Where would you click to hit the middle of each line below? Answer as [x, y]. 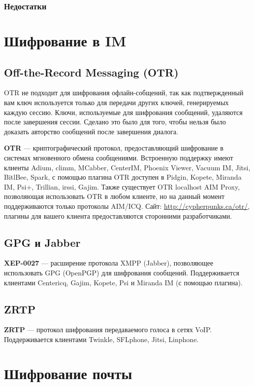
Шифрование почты [68, 373]
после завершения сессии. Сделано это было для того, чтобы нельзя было [115, 122]
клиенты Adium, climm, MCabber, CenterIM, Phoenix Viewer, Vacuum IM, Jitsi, [127, 167]
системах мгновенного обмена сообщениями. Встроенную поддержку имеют [119, 157]
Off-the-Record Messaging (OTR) [91, 72]
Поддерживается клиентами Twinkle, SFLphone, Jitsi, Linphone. [101, 339]
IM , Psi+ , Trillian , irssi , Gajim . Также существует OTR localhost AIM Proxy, [122, 186]
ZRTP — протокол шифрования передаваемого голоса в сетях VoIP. [108, 329]
